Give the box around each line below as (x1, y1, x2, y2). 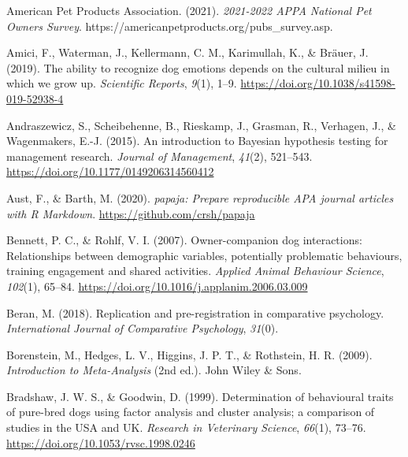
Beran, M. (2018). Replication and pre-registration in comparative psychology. (6, 304, 384, 321)
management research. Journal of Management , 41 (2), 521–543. (6, 147, 313, 164)
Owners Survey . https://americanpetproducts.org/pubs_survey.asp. (6, 17, 333, 34)
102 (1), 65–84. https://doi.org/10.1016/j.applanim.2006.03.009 (6, 277, 308, 294)
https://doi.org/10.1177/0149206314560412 (6, 163, 214, 180)
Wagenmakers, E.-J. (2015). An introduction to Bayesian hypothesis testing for (6, 132, 388, 149)
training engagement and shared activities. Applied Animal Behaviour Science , (6, 262, 384, 279)
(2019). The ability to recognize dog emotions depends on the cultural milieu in (6, 59, 390, 76)
